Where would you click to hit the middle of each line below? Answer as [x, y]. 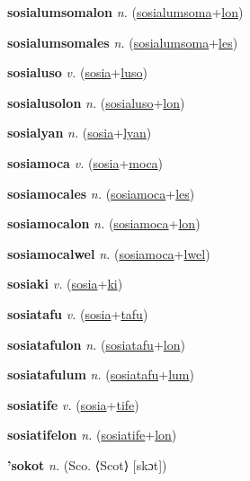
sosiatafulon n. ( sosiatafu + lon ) [96, 344]
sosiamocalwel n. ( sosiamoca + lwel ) [109, 253]
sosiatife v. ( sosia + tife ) [73, 404]
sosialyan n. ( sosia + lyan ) [80, 133]
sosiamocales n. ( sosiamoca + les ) [101, 193]
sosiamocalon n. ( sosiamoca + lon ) [104, 223]
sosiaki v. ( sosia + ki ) [65, 284]
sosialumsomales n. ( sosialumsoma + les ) [123, 42]
